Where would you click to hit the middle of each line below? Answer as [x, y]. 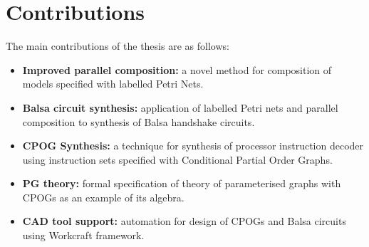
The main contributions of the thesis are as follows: [118, 46]
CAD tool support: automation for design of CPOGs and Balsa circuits [184, 221]
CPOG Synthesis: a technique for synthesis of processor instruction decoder [193, 146]
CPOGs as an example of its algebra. [103, 197]
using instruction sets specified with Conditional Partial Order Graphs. [177, 159]
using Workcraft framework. [83, 235]
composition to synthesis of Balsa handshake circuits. [139, 121]
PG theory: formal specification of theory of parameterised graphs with [182, 183]
